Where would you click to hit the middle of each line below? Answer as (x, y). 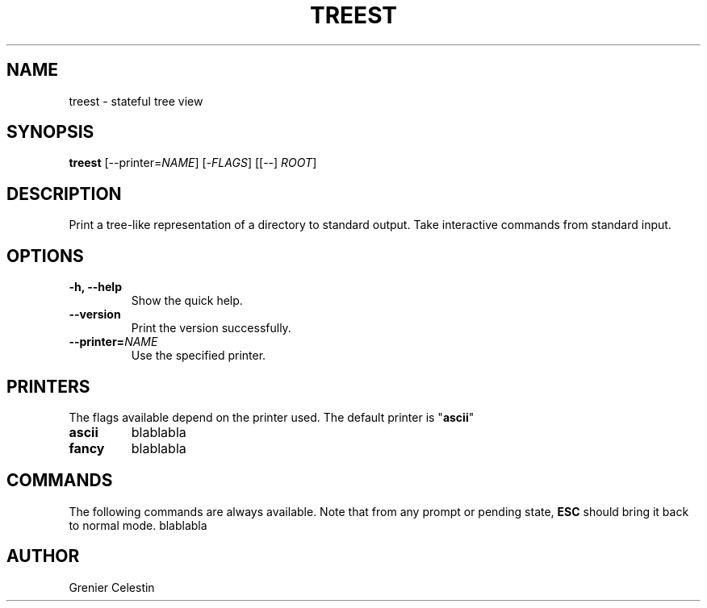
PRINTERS (48, 386)
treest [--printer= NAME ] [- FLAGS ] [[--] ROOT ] (193, 163)
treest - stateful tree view (136, 101)
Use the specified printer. (199, 356)
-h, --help (95, 287)
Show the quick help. (187, 301)
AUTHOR (43, 556)
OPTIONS (45, 256)
